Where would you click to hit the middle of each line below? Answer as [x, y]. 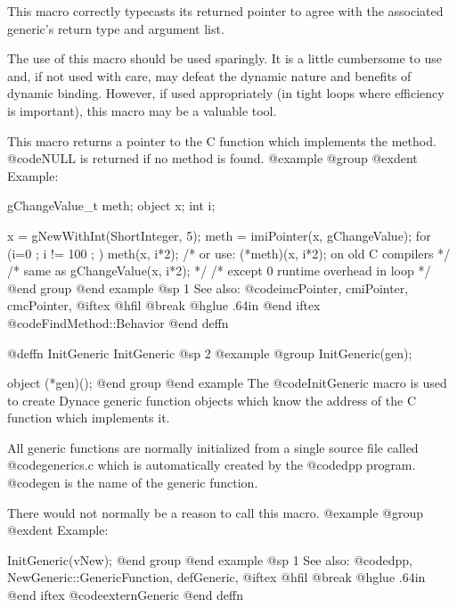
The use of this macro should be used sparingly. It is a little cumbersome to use [224, 58]
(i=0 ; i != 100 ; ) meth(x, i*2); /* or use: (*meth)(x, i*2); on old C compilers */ [229, 253]
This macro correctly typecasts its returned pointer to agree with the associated [225, 11]
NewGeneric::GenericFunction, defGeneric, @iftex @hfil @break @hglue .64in [216, 577]
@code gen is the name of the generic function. [133, 483]
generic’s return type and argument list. [116, 28]
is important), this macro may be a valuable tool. [142, 110]
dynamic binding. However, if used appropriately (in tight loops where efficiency [226, 93]
